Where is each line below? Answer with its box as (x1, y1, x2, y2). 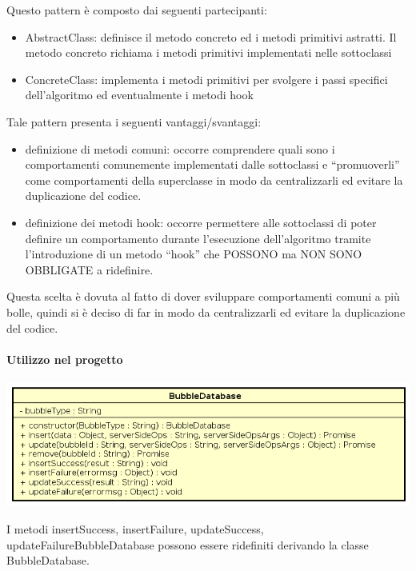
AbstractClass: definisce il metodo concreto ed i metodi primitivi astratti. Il (25, 28, 397, 45)
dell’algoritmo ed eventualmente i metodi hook (25, 86, 254, 103)
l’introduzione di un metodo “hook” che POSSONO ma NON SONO (25, 246, 362, 262)
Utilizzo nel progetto (6, 350, 123, 367)
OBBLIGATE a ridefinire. (25, 261, 154, 278)
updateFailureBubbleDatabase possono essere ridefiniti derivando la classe (6, 536, 369, 553)
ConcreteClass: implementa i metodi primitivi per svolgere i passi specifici (25, 70, 388, 87)
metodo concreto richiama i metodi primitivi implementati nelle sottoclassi (25, 44, 392, 61)
